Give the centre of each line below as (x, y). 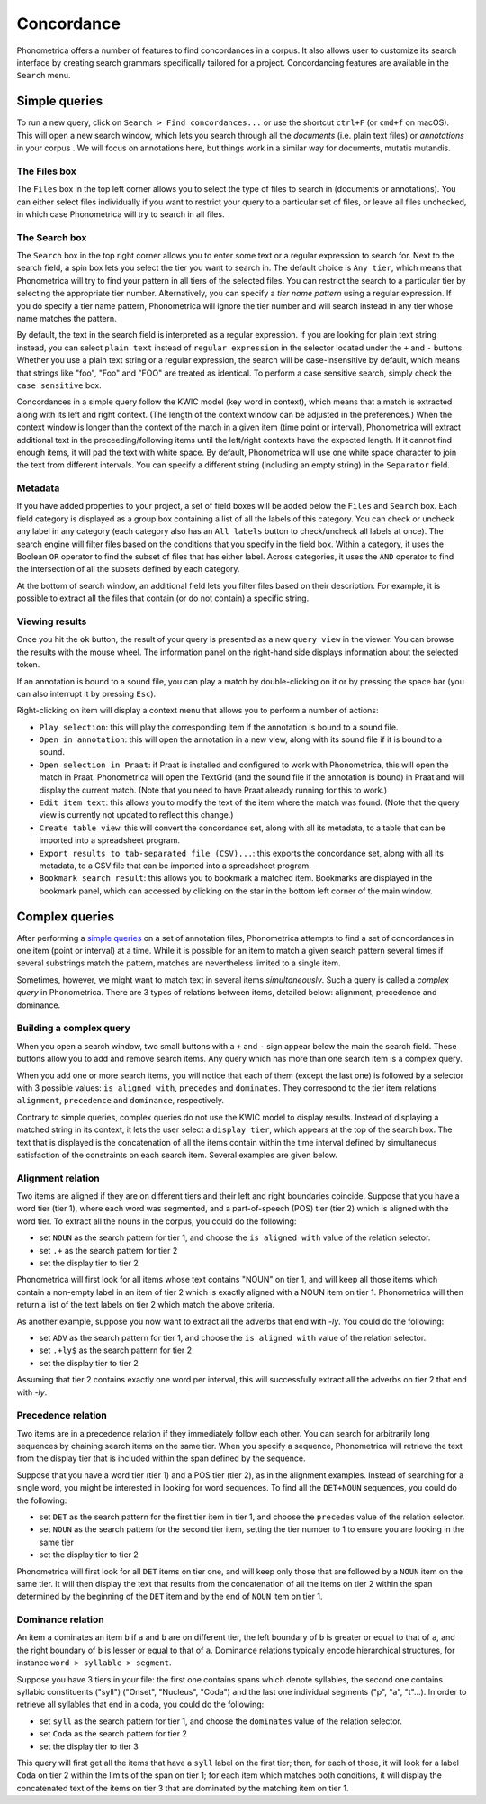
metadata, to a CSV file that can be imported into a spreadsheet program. (175, 866)
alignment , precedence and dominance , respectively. (121, 1101)
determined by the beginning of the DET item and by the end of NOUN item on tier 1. (170, 1596)
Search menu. (44, 76)
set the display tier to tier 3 (89, 1746)
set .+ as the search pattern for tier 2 (108, 1250)
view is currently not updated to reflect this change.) (136, 815)
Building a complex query (73, 1029)
